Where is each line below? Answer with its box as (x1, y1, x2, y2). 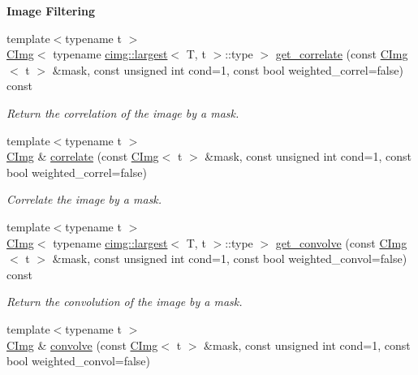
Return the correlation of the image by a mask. (6, 104, 239, 121)
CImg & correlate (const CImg (6, 148, 159, 165)
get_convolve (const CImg (275, 234, 407, 251)
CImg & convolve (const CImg (6, 336, 158, 353)
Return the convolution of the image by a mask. (6, 293, 243, 310)
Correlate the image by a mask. (6, 191, 162, 208)
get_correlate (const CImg (275, 45, 408, 62)
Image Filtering (6, 2, 95, 19)
